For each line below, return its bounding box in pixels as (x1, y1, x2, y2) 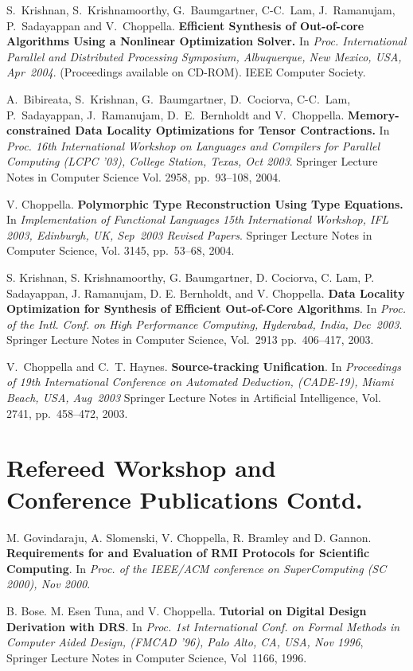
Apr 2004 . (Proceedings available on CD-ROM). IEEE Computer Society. (6, 64, 366, 80)
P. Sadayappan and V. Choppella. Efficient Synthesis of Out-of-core (6, 17, 364, 33)
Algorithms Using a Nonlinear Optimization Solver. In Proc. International (6, 33, 407, 49)
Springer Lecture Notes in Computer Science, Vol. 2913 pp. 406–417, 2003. (6, 331, 374, 348)
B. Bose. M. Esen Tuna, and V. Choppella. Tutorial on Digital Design (6, 602, 367, 618)
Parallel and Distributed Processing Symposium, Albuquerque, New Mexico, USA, (6, 48, 402, 64)
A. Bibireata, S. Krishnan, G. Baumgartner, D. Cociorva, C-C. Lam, (6, 90, 351, 107)
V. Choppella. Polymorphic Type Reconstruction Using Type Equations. (6, 195, 403, 212)
